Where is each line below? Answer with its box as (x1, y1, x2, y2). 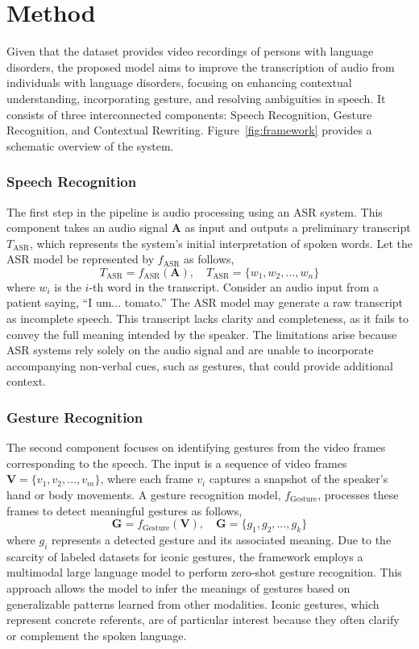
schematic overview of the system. (6, 137, 174, 154)
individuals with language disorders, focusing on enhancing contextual (6, 74, 352, 91)
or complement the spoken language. (6, 626, 187, 643)
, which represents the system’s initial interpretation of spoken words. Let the (29, 234, 413, 251)
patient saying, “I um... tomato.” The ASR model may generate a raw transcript (6, 294, 404, 311)
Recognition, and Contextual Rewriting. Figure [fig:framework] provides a (6, 122, 372, 138)
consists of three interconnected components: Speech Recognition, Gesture (6, 105, 372, 122)
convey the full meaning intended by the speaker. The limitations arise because (6, 325, 397, 342)
